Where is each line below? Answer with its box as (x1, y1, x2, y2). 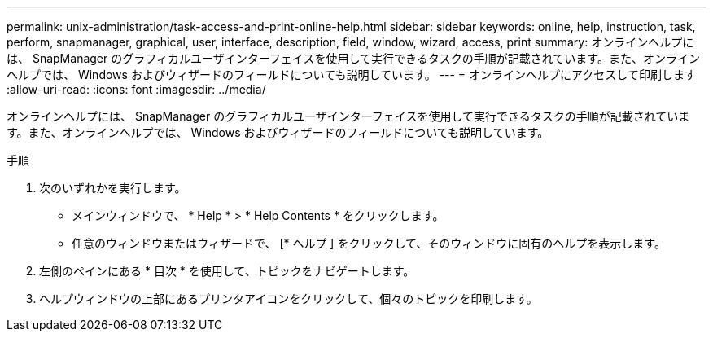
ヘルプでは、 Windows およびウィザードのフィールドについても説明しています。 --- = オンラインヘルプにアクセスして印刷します (7, 68, 696, 81)
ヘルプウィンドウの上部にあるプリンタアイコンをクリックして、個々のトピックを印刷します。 (39, 292, 538, 305)
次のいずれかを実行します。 (39, 181, 186, 195)
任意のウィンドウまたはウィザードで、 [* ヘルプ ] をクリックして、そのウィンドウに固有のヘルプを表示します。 (72, 236, 666, 250)
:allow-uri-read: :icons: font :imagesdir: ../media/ (7, 82, 266, 96)
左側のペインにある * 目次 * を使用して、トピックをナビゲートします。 (39, 264, 415, 278)
